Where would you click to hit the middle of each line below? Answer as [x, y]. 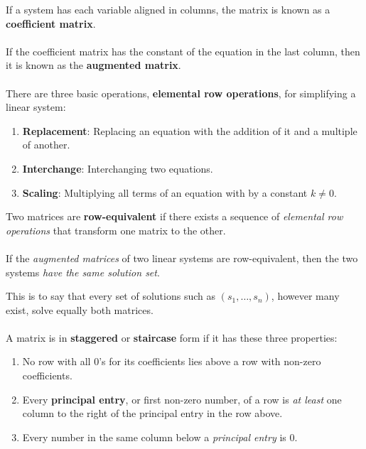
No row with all [56, 361]
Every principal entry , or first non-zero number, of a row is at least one [182, 399]
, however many [305, 296]
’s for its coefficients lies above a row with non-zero [210, 361]
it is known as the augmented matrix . [93, 65]
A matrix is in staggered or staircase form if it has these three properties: [172, 337]
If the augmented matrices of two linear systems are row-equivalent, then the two [182, 258]
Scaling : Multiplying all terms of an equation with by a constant [165, 192]
